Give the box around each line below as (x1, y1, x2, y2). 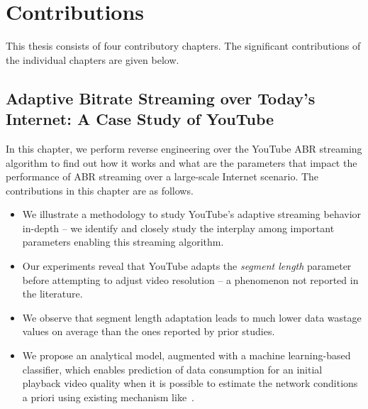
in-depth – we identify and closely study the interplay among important (22, 220, 335, 235)
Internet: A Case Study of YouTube (6, 108, 274, 130)
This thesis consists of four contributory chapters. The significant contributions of (6, 38, 361, 53)
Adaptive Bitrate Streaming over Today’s (6, 87, 316, 109)
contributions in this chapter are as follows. (6, 182, 194, 197)
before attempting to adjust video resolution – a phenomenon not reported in (22, 272, 359, 287)
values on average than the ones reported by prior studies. (22, 324, 275, 339)
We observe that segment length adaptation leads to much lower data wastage (22, 310, 362, 325)
